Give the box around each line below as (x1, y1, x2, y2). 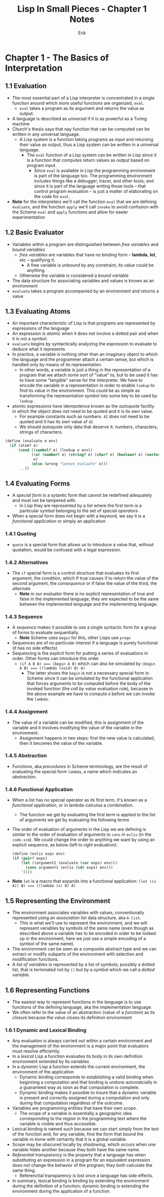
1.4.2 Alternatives (5, 559, 48, 566)
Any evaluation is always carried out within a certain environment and (12, 1038, 152, 1044)
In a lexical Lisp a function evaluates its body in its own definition (12, 1053, 143, 1059)
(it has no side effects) (12, 645, 58, 651)
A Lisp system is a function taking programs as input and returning (19, 136, 154, 142)
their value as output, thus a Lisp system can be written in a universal (19, 142, 159, 147)
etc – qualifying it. (19, 257, 55, 263)
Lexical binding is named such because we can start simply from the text (12, 1126, 159, 1132)
